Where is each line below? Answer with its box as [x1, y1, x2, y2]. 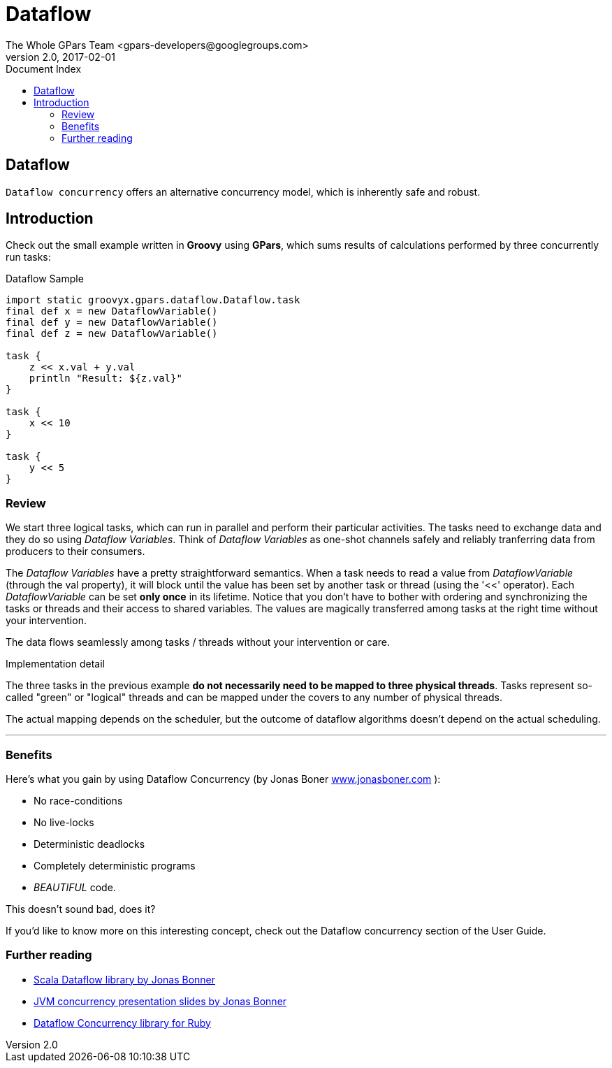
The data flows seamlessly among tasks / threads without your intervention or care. [6, 636, 390, 649]
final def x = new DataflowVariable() [6, 305, 218, 317]
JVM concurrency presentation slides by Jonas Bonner [34, 995, 287, 1007]
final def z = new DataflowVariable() [6, 328, 218, 340]
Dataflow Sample [6, 273, 84, 285]
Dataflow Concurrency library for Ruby [34, 1016, 211, 1029]
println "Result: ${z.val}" [29, 373, 182, 384]
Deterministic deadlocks [34, 837, 145, 850]
